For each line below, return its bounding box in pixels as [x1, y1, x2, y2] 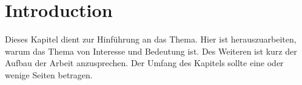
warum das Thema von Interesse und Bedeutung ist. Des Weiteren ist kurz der [5, 44, 297, 57]
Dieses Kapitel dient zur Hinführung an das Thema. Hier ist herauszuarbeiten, [5, 33, 297, 46]
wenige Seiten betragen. [5, 68, 93, 81]
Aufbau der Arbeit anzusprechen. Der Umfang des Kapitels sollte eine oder [5, 56, 284, 69]
